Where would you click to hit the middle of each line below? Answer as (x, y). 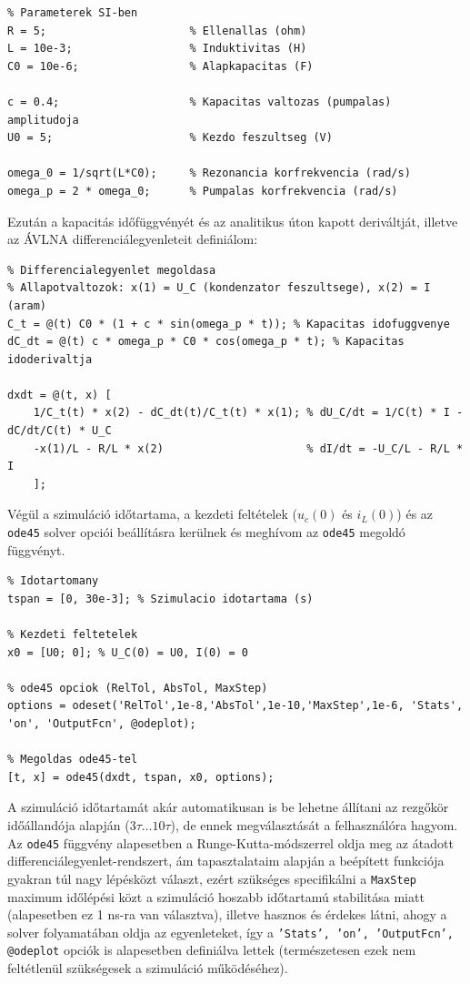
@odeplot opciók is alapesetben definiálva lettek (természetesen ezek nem (212, 950)
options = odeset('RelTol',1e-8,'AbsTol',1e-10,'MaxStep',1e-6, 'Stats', (235, 706)
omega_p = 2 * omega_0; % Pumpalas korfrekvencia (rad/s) (203, 191)
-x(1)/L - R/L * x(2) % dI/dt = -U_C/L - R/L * (248, 448)
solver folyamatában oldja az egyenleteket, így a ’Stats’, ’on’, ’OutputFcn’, (230, 932)
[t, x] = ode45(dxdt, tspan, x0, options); (141, 777)
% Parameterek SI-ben (73, 13)
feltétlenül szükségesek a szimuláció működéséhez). (148, 968)
